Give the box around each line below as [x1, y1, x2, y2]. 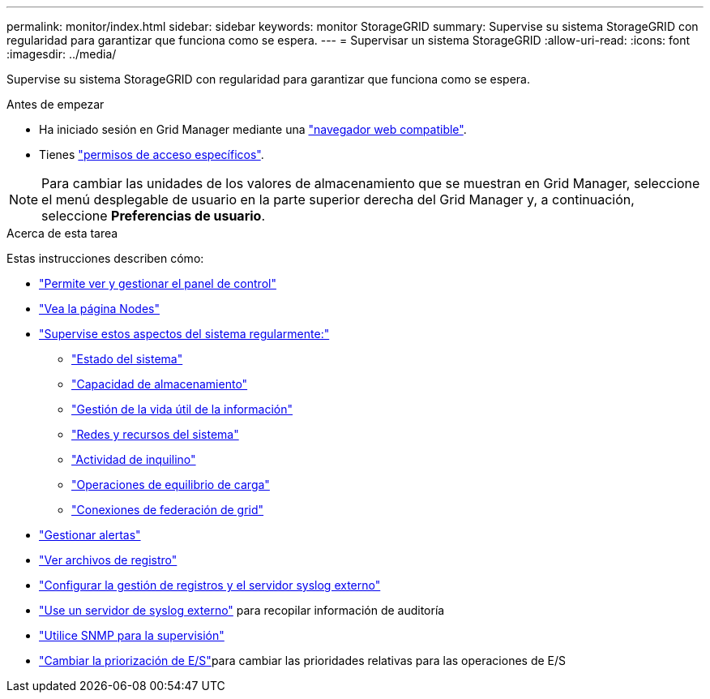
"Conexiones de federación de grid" [71, 503, 264, 517]
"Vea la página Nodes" [39, 302, 160, 315]
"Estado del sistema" [71, 352, 183, 366]
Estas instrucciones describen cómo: [6, 251, 204, 265]
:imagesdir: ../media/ [6, 47, 117, 61]
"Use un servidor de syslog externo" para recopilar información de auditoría [39, 603, 445, 617]
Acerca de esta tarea [6, 226, 118, 240]
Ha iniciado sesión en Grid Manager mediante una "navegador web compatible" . [39, 122, 467, 136]
